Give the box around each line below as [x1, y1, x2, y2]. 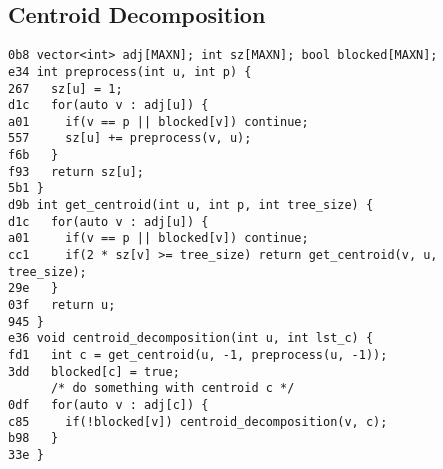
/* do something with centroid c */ [50, 381, 295, 396]
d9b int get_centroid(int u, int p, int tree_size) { [8, 198, 374, 213]
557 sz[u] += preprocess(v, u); [8, 131, 252, 146]
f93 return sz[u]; [8, 164, 145, 179]
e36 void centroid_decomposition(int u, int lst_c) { [8, 331, 374, 346]
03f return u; [8, 298, 116, 313]
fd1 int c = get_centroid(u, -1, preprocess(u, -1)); [8, 348, 388, 363]
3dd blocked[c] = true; [8, 364, 180, 379]
